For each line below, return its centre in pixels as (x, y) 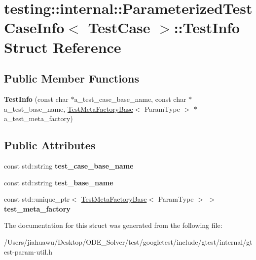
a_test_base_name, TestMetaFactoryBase (69, 108)
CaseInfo (34, 27)
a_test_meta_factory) (38, 118)
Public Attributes (50, 145)
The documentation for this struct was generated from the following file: (113, 225)
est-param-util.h (28, 251)
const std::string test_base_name (59, 182)
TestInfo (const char (36, 99)
